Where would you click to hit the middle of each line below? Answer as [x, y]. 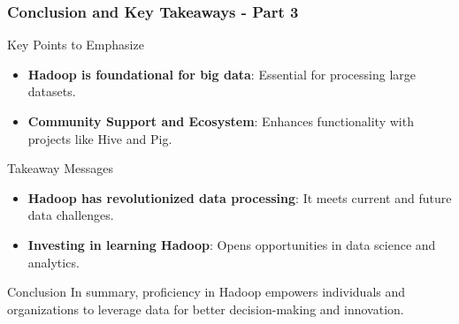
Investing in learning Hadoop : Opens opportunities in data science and [232, 244]
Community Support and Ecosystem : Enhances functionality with [221, 121]
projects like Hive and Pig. [100, 138]
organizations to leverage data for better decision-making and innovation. [206, 309]
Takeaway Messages [60, 168]
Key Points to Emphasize [76, 45]
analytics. [54, 262]
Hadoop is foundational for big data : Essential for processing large [222, 74]
